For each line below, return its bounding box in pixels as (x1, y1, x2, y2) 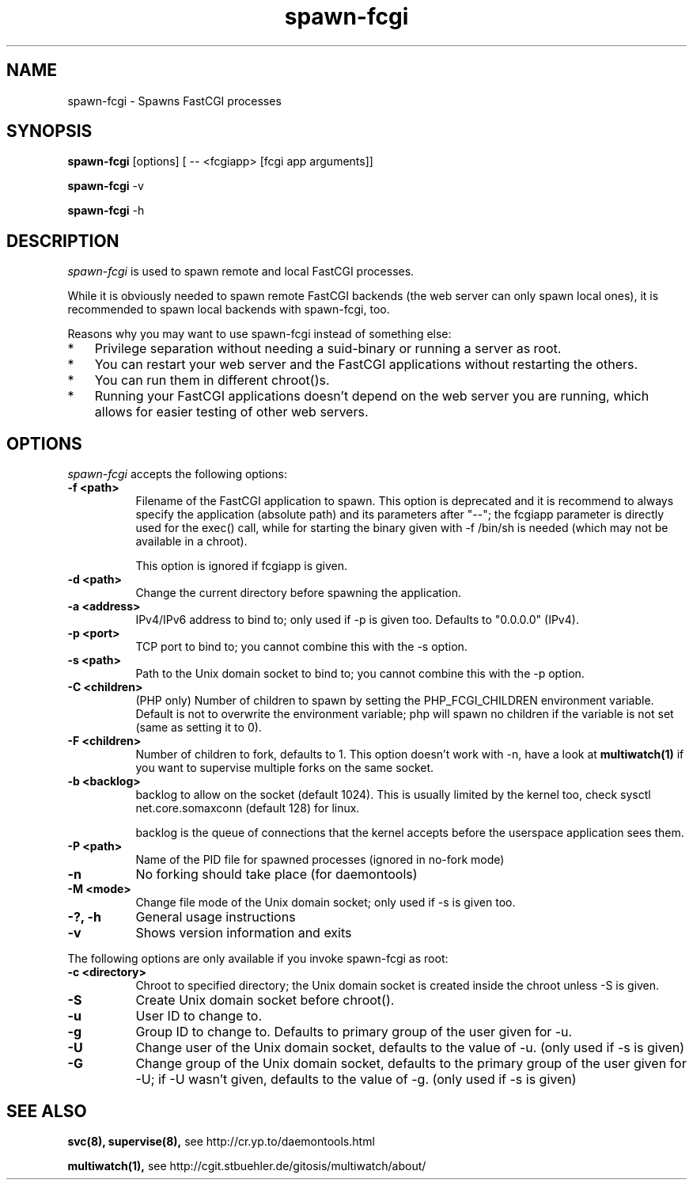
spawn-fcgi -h (67, 203, 145, 218)
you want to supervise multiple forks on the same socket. (135, 761, 434, 775)
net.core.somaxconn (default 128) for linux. (135, 801, 360, 815)
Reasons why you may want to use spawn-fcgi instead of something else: (67, 327, 452, 341)
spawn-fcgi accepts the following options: (67, 467, 287, 481)
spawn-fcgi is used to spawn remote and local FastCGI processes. (67, 264, 415, 279)
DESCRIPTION (6, 230, 119, 251)
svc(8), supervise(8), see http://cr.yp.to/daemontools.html (67, 1134, 375, 1148)
